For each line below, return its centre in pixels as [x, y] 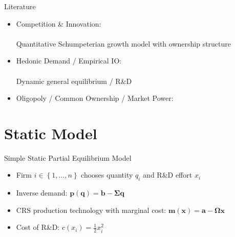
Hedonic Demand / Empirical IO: [69, 61]
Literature [20, 6]
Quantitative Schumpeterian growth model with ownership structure [124, 43]
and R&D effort [168, 175]
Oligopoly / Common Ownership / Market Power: [95, 98]
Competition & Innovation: [59, 23]
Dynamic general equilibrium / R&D [74, 81]
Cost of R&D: [38, 227]
